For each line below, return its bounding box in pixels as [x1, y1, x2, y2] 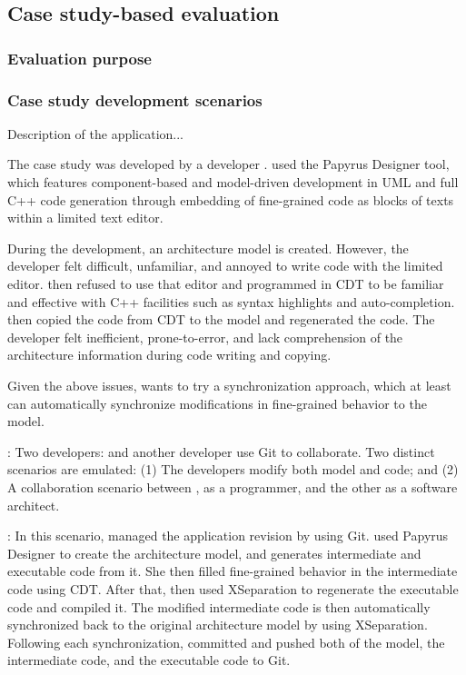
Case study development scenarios [7, 88, 263, 111]
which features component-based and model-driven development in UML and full [7, 173, 459, 192]
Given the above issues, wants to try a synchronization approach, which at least [7, 375, 451, 394]
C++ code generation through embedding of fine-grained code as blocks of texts [7, 190, 454, 209]
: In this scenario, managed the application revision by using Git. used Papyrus [7, 526, 449, 545]
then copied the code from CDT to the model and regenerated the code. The [7, 310, 435, 329]
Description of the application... [7, 124, 184, 143]
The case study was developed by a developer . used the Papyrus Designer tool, [7, 154, 450, 174]
